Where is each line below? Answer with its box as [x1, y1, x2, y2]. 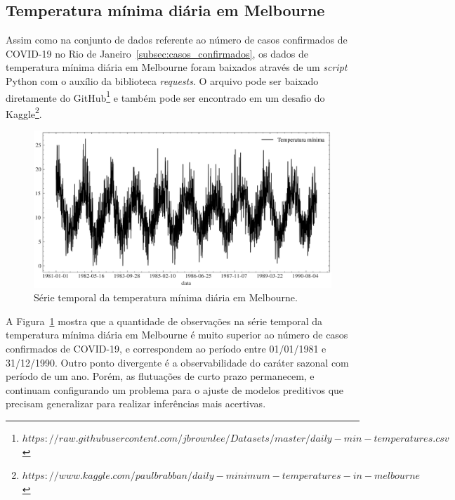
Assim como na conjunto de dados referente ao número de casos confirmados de [6, 32, 348, 47]
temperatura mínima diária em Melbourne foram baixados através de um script [6, 60, 348, 74]
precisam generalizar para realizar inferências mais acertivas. [6, 396, 266, 411]
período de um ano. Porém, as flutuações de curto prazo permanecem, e [6, 369, 315, 383]
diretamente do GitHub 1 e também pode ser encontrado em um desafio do [6, 88, 325, 105]
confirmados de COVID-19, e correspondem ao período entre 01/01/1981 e [6, 341, 327, 356]
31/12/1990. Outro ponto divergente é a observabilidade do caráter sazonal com [6, 355, 349, 369]
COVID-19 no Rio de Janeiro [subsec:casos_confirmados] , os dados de [6, 46, 308, 60]
